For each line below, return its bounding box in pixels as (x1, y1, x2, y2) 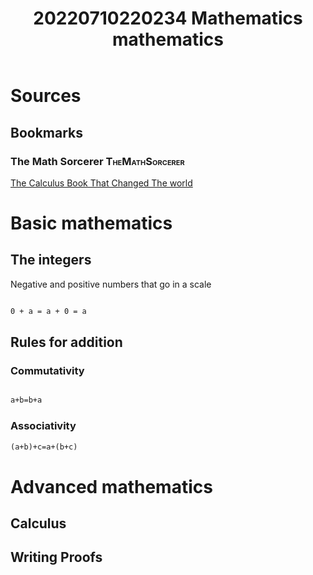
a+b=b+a (10, 395, 43, 406)
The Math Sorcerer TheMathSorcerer (10, 154, 185, 168)
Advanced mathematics (10, 475, 213, 498)
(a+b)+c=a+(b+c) (10, 442, 78, 452)
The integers (10, 252, 92, 269)
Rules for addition (10, 334, 123, 351)
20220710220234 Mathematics (33, 7, 303, 30)
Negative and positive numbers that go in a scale (10, 278, 212, 290)
